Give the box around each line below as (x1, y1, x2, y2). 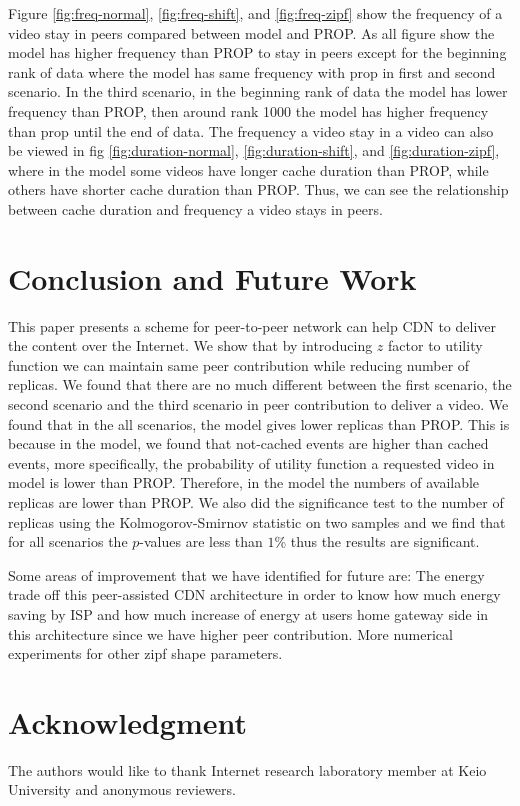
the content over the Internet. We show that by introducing (8, 335, 373, 356)
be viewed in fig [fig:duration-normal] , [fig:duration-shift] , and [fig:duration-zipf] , (8, 140, 500, 161)
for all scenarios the (8, 531, 128, 552)
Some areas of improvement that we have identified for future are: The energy (8, 564, 485, 585)
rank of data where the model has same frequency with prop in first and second (8, 61, 496, 82)
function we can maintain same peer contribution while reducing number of (8, 354, 470, 375)
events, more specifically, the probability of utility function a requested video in (8, 452, 495, 473)
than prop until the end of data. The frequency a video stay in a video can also (8, 120, 494, 141)
